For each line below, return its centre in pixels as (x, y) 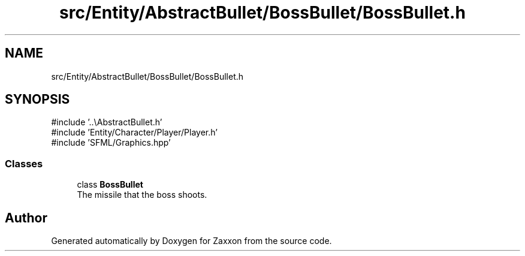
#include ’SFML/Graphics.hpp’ (111, 143)
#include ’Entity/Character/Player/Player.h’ (134, 132)
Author (26, 218)
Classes (24, 163)
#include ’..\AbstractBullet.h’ (107, 122)
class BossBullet (110, 185)
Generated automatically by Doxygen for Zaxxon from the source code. (191, 241)
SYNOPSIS (37, 100)
